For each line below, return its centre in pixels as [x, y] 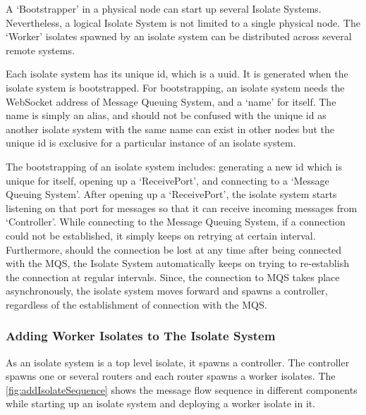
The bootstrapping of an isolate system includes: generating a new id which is [174, 166]
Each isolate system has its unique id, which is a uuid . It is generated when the [177, 74]
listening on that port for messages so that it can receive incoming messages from [182, 207]
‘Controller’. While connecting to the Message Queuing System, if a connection [176, 222]
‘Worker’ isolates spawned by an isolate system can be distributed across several [179, 36]
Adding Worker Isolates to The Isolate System [141, 336]
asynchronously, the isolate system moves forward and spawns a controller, [167, 291]
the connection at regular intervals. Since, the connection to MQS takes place [173, 277]
